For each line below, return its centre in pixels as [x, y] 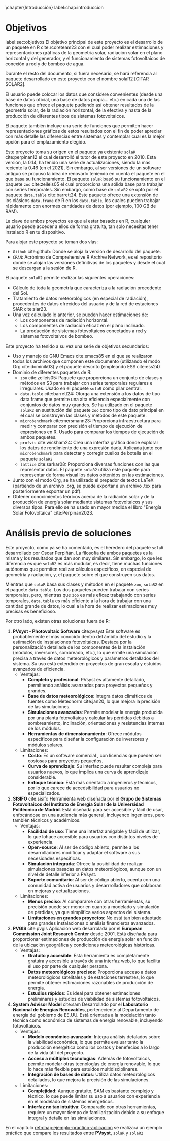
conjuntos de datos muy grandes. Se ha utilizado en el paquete [86, 405]
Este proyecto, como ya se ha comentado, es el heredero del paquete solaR [84, 547]
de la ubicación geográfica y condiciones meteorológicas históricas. [84, 945]
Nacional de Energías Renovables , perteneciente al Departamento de [86, 1009]
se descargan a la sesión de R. [45, 268]
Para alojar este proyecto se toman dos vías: [52, 242]
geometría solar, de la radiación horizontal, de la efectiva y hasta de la [78, 110]
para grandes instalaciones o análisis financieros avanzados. [91, 923]
